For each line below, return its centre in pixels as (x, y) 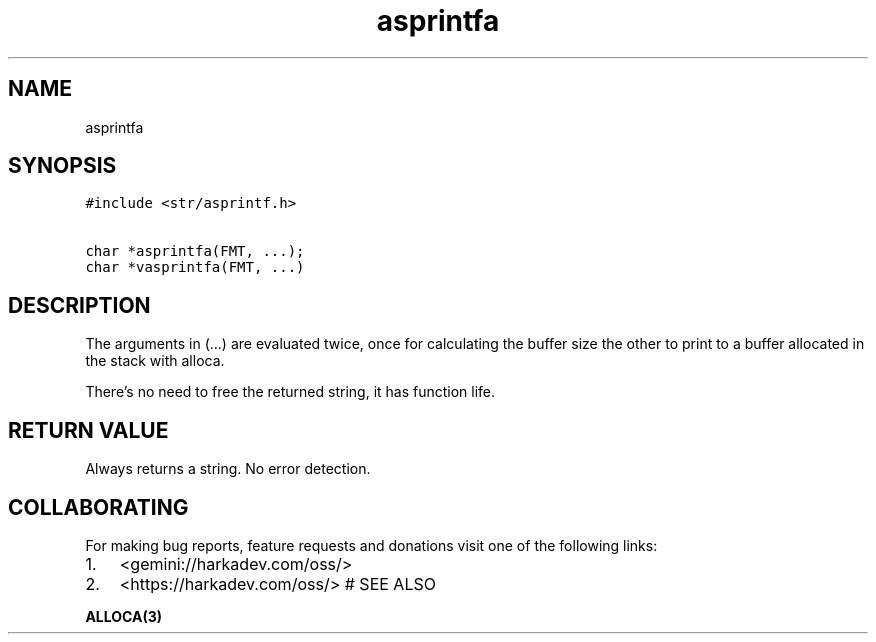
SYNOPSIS (62, 166)
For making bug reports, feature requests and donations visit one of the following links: (371, 545)
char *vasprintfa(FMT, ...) (195, 267)
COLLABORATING (98, 507)
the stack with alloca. (155, 361)
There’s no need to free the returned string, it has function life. (290, 392)
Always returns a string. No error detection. (228, 469)
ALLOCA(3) (124, 616)
